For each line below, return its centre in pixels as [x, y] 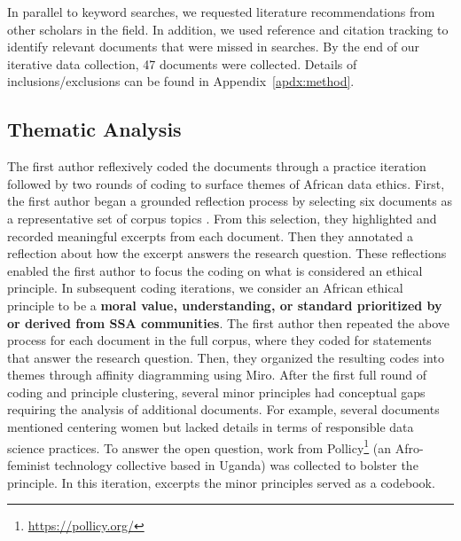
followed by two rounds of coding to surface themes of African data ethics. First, [226, 183]
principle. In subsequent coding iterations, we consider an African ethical [205, 288]
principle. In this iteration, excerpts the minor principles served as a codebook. [221, 482]
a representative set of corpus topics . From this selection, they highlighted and [222, 218]
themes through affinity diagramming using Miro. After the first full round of [217, 375]
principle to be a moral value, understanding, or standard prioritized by [225, 305]
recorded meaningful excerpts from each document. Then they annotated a [210, 235]
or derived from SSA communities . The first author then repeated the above [228, 322]
